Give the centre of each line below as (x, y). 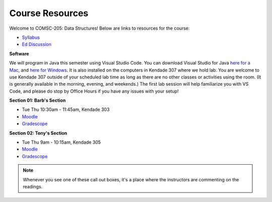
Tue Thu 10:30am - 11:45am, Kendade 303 (66, 110)
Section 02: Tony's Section (38, 133)
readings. (33, 186)
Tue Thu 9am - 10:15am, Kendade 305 (61, 142)
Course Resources (49, 13)
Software (19, 53)
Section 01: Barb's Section (38, 100)
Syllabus (31, 37)
